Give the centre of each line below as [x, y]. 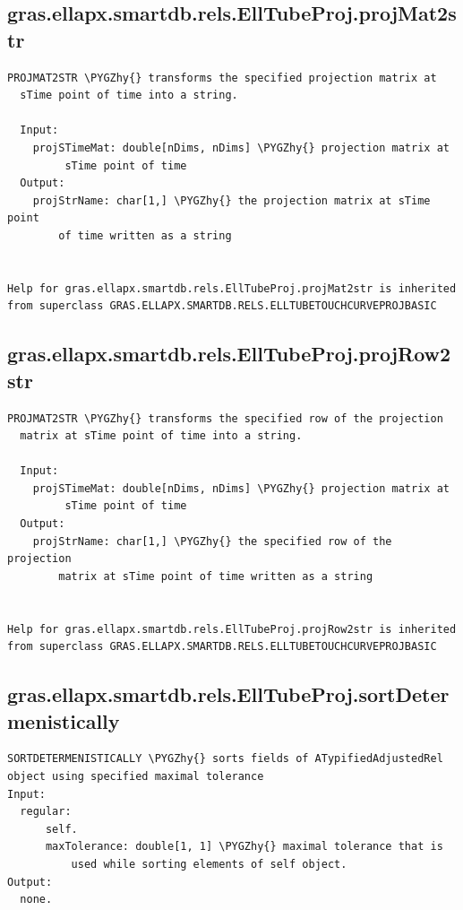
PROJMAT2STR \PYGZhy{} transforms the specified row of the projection [225, 418]
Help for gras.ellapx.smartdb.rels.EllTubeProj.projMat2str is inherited [232, 288]
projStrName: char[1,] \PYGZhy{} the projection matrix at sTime [231, 200]
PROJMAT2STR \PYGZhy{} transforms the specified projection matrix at [222, 78]
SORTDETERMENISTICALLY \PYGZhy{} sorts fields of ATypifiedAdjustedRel [225, 759]
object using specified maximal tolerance [136, 776]
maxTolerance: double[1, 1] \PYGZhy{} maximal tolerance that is [244, 847]
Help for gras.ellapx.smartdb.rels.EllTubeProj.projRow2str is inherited [232, 629]
